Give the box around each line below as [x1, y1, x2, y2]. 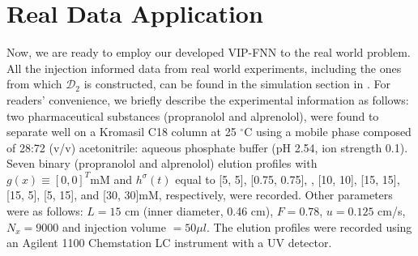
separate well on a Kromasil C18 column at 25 [6, 123, 237, 140]
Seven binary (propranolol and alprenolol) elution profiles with [6, 155, 318, 172]
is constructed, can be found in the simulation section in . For [83, 75, 390, 92]
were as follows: [6, 203, 83, 220]
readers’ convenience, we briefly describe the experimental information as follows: [6, 91, 409, 108]
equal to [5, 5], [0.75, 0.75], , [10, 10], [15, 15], [175, 170, 400, 187]
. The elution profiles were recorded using [206, 218, 412, 235]
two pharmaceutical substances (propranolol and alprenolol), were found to [6, 107, 379, 124]
